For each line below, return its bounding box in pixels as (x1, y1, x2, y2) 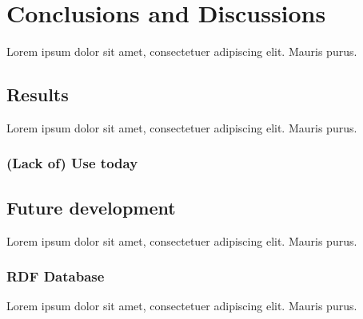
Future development (6, 195, 176, 219)
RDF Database (6, 266, 105, 286)
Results (6, 82, 69, 107)
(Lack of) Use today (6, 153, 138, 173)
